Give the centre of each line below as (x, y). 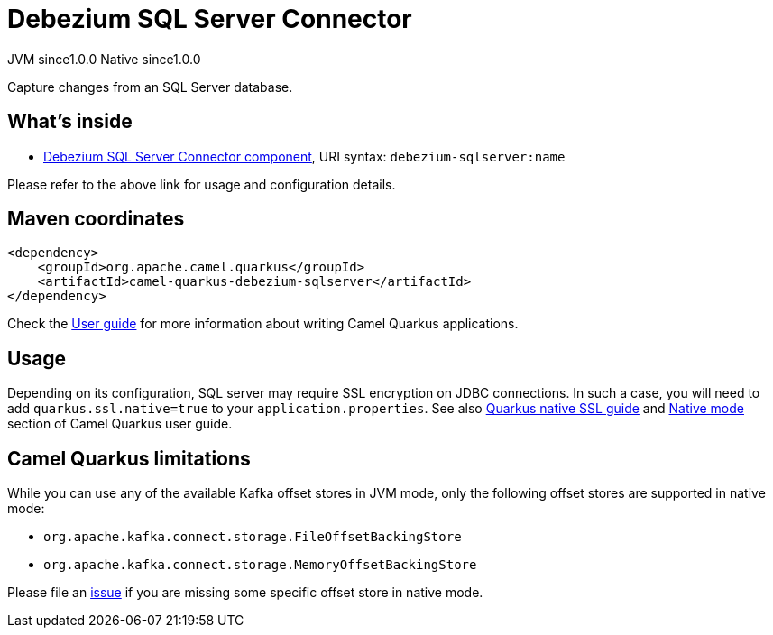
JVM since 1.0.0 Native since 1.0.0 (104, 59)
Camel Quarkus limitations (129, 458)
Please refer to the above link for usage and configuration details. (202, 184)
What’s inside (70, 122)
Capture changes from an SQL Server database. (150, 87)
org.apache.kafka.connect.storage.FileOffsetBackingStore (253, 537)
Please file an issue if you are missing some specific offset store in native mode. (245, 593)
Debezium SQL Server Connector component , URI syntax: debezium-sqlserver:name (304, 156)
